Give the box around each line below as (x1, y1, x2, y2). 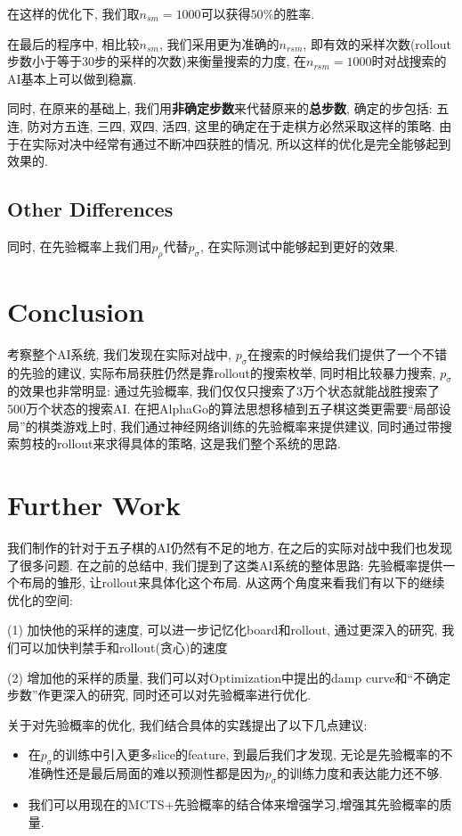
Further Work (7, 487, 181, 523)
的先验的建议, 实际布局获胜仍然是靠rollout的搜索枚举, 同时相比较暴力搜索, (7, 363, 436, 381)
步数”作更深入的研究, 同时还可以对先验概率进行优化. (7, 685, 312, 704)
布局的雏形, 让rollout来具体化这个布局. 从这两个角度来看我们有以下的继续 (19, 573, 445, 592)
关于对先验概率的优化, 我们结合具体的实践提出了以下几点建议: (7, 715, 368, 734)
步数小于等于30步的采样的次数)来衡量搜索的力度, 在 (7, 52, 306, 70)
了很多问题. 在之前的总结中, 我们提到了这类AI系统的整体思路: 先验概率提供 (7, 555, 443, 574)
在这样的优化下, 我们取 (7, 4, 140, 22)
